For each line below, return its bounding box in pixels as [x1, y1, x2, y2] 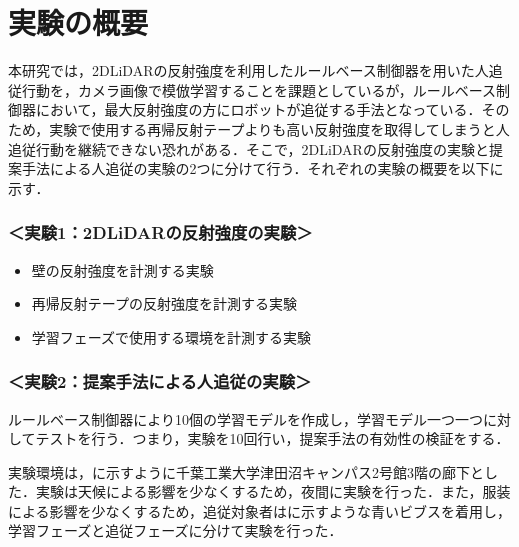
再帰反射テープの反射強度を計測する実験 [31, 293, 297, 314]
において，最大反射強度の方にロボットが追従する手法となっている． [35, 99, 482, 120]
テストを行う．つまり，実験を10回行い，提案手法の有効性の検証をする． [35, 428, 510, 449]
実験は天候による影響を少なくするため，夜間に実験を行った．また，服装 [35, 481, 511, 502]
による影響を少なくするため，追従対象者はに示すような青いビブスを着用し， [8, 500, 511, 521]
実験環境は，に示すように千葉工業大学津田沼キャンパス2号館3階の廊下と [8, 461, 484, 482]
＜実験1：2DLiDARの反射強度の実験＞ [8, 220, 313, 245]
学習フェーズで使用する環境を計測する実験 [31, 326, 312, 347]
